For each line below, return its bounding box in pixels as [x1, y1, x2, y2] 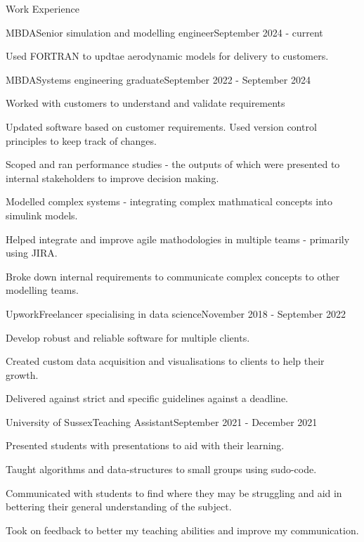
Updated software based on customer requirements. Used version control [6, 119, 317, 134]
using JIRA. [6, 245, 58, 260]
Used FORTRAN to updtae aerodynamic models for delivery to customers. [6, 49, 329, 63]
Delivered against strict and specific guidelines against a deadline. [6, 391, 288, 406]
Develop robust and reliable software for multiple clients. [6, 330, 250, 344]
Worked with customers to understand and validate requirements [6, 96, 285, 110]
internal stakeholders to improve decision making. [6, 170, 219, 185]
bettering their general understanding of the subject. [6, 499, 232, 514]
